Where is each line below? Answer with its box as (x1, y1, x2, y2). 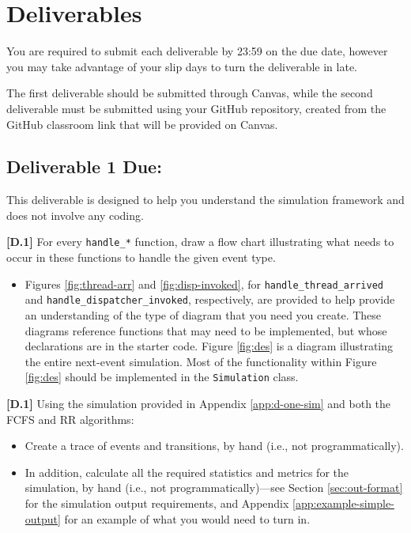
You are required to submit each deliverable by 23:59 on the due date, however (6, 43, 388, 59)
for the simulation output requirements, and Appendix (25, 495, 289, 512)
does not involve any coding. (6, 206, 144, 223)
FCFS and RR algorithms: (6, 410, 134, 427)
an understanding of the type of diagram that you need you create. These (25, 307, 382, 323)
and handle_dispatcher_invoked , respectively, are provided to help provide (25, 291, 395, 308)
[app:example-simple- (292, 495, 394, 512)
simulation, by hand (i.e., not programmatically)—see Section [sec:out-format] (25, 479, 403, 496)
